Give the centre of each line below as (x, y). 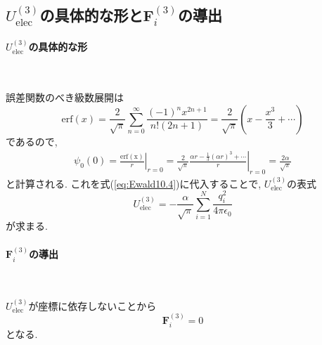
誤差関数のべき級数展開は (65, 97)
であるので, (32, 141)
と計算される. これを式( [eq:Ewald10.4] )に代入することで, (134, 183)
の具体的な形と (91, 15)
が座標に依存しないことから (92, 305)
